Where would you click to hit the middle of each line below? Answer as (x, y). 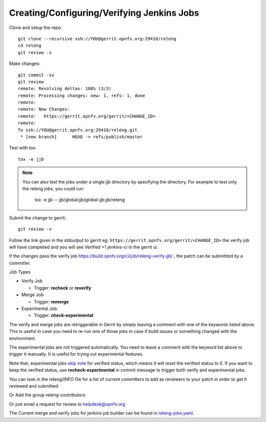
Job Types (20, 272)
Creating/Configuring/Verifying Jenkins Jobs (104, 13)
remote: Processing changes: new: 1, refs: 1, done (82, 95)
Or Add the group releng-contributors (47, 395)
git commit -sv (36, 75)
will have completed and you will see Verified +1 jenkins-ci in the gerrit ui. (84, 247)
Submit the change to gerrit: (38, 218)
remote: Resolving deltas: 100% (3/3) (65, 89)
